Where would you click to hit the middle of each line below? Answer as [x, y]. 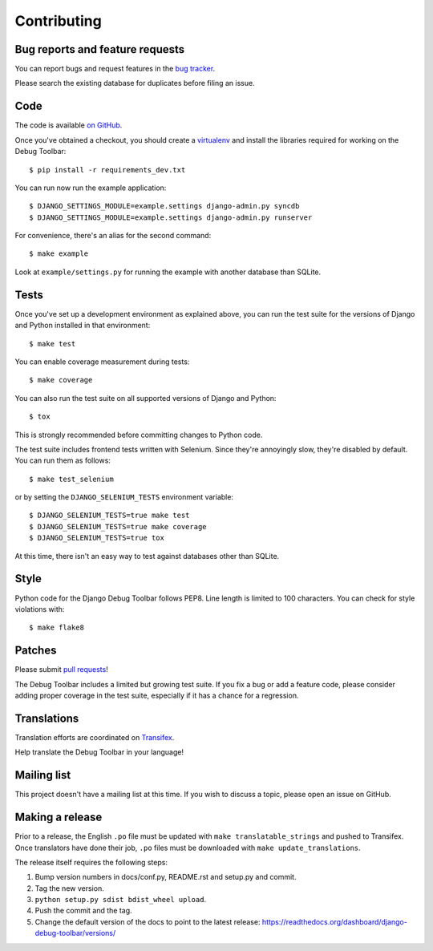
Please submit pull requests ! [61, 670]
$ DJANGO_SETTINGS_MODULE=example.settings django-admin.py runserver [171, 217]
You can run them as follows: [63, 460]
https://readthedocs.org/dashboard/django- [335, 921]
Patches [36, 651]
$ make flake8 [57, 628]
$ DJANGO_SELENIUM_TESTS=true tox [97, 538]
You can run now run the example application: [91, 188]
